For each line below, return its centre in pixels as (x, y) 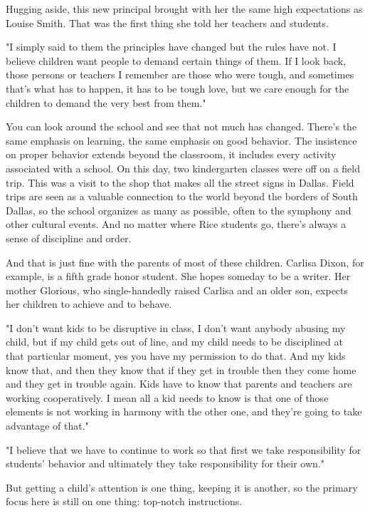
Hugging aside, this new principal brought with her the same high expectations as (184, 9)
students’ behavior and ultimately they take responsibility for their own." (165, 463)
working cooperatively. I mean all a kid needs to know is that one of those (167, 397)
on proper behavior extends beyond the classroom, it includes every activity (171, 154)
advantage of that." (47, 426)
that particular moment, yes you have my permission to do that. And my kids (176, 356)
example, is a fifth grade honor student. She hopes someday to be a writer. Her (178, 276)
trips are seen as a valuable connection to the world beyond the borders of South (182, 196)
